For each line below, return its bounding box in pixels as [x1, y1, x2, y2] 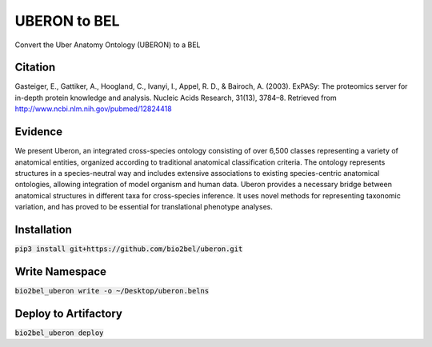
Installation [14, 222, 72, 236]
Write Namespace [14, 265, 107, 278]
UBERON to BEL [14, 12, 120, 30]
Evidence [14, 125, 63, 139]
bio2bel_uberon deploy [14, 328, 104, 337]
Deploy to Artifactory [14, 306, 123, 320]
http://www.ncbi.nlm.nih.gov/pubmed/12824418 [14, 104, 172, 114]
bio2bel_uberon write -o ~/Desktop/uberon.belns [14, 286, 210, 295]
